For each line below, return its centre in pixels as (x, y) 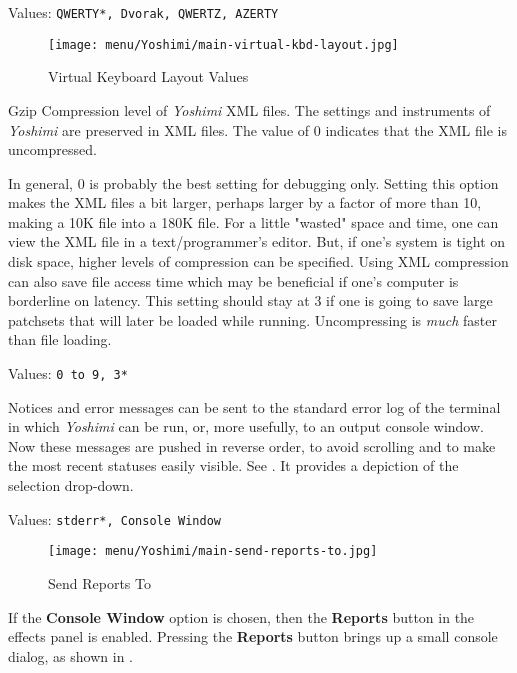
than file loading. (60, 339)
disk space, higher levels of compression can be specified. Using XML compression (258, 261)
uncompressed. (52, 149)
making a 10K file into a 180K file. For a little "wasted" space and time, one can (253, 221)
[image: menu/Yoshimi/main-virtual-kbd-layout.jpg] (223, 44)
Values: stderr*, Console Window (114, 518)
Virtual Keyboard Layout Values (148, 76)
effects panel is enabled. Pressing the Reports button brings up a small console (253, 636)
